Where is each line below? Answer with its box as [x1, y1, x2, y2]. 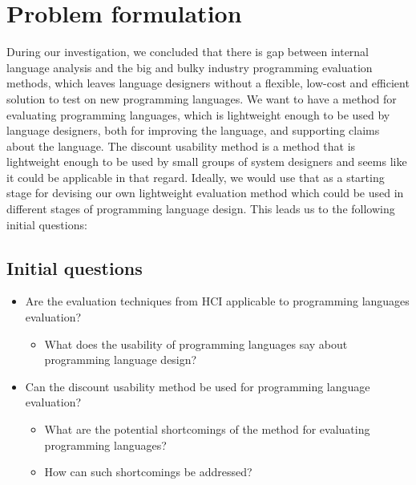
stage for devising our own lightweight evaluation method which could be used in [6, 184, 404, 201]
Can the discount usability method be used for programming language [25, 378, 370, 394]
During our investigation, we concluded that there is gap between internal [6, 43, 370, 60]
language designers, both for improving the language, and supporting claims [6, 122, 380, 139]
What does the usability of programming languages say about [44, 335, 348, 352]
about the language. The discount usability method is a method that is [6, 137, 356, 154]
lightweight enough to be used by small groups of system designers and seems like [6, 153, 407, 170]
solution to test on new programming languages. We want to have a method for [6, 90, 397, 107]
